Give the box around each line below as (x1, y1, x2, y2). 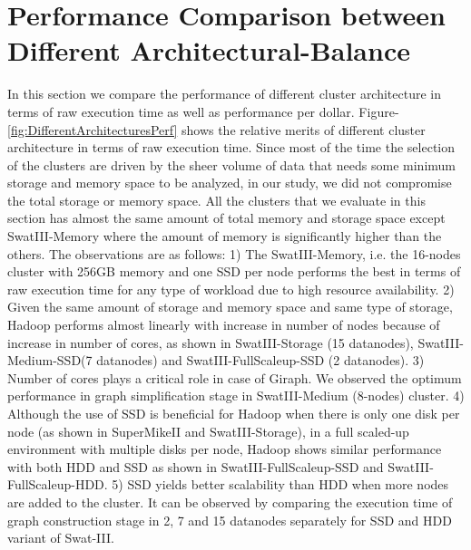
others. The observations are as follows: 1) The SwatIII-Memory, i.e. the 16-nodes (7, 244, 461, 263)
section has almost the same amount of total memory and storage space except (7, 208, 446, 227)
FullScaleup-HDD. (7, 475, 108, 494)
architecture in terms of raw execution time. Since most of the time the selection (7, 138, 456, 157)
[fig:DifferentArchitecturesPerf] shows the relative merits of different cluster (7, 120, 426, 139)
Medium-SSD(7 (7, 351, 93, 370)
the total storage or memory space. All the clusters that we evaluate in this (7, 190, 426, 209)
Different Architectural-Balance (7, 32, 410, 69)
